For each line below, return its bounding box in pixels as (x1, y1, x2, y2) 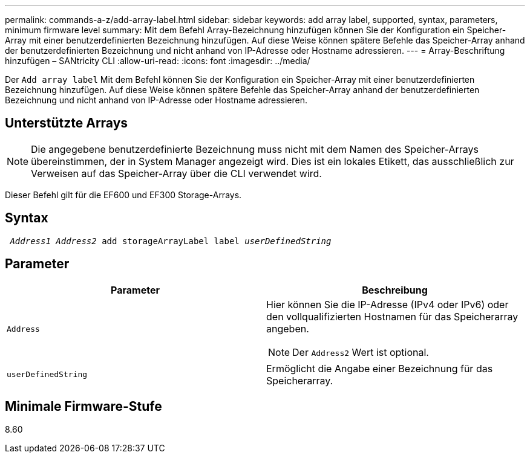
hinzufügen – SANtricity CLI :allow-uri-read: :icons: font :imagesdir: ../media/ (5, 56, 310, 66)
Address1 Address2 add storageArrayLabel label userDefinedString (10, 236, 332, 246)
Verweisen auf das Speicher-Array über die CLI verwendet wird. (31, 167, 322, 179)
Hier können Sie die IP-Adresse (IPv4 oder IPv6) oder (266, 298, 509, 311)
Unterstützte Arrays (5, 115, 128, 131)
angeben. (266, 322, 309, 335)
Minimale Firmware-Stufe (5, 398, 162, 414)
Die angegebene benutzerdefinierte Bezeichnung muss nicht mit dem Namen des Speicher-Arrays (31, 143, 479, 155)
